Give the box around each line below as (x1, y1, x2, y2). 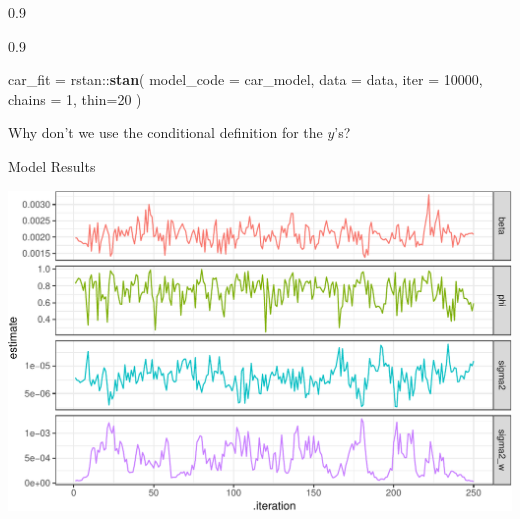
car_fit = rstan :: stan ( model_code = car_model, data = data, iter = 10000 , (8, 69, 483, 90)
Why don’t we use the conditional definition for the (8, 122, 323, 143)
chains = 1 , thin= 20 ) (8, 88, 142, 109)
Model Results (8, 155, 96, 176)
